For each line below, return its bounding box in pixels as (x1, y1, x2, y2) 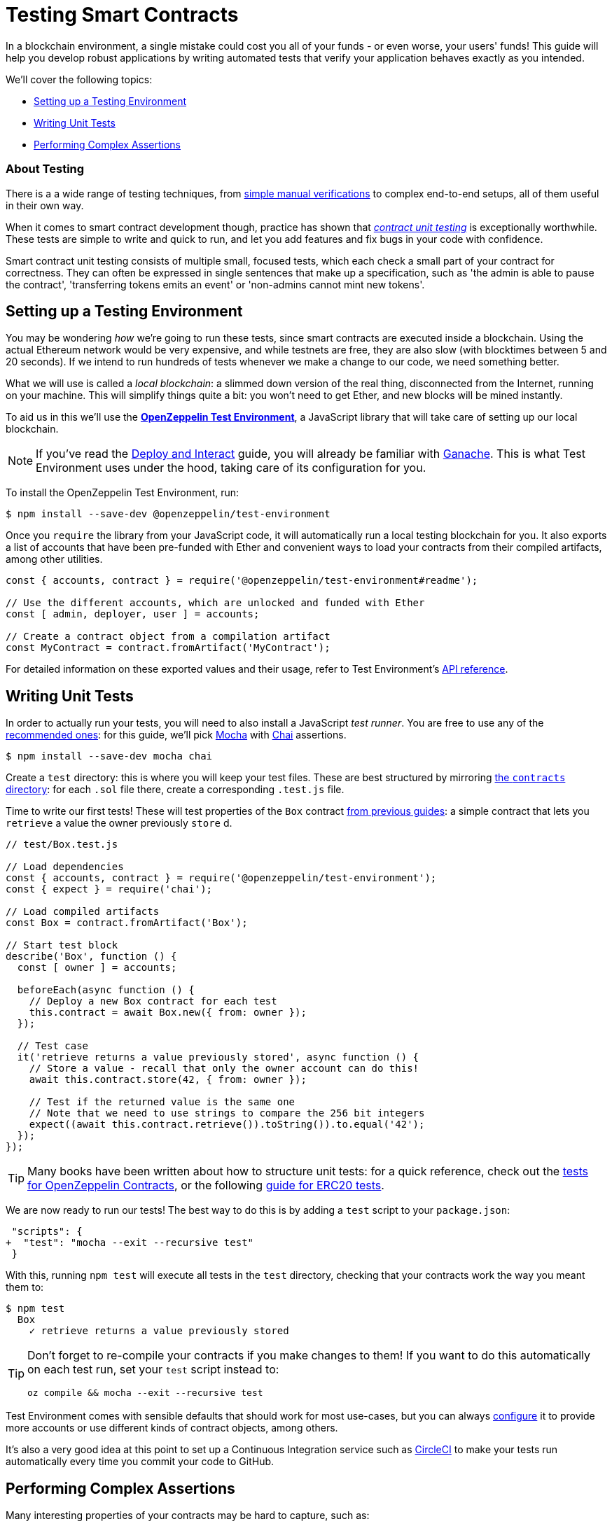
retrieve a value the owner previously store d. (6, 817, 232, 829)
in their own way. (6, 199, 84, 211)
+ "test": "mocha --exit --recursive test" (6, 1237, 254, 1249)
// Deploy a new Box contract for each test (29, 995, 277, 1007)
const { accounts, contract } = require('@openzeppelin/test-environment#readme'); (6, 575, 478, 587)
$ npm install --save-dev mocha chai (6, 750, 213, 762)
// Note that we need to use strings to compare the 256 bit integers (29, 1107, 425, 1119)
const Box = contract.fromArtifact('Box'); (6, 917, 248, 929)
